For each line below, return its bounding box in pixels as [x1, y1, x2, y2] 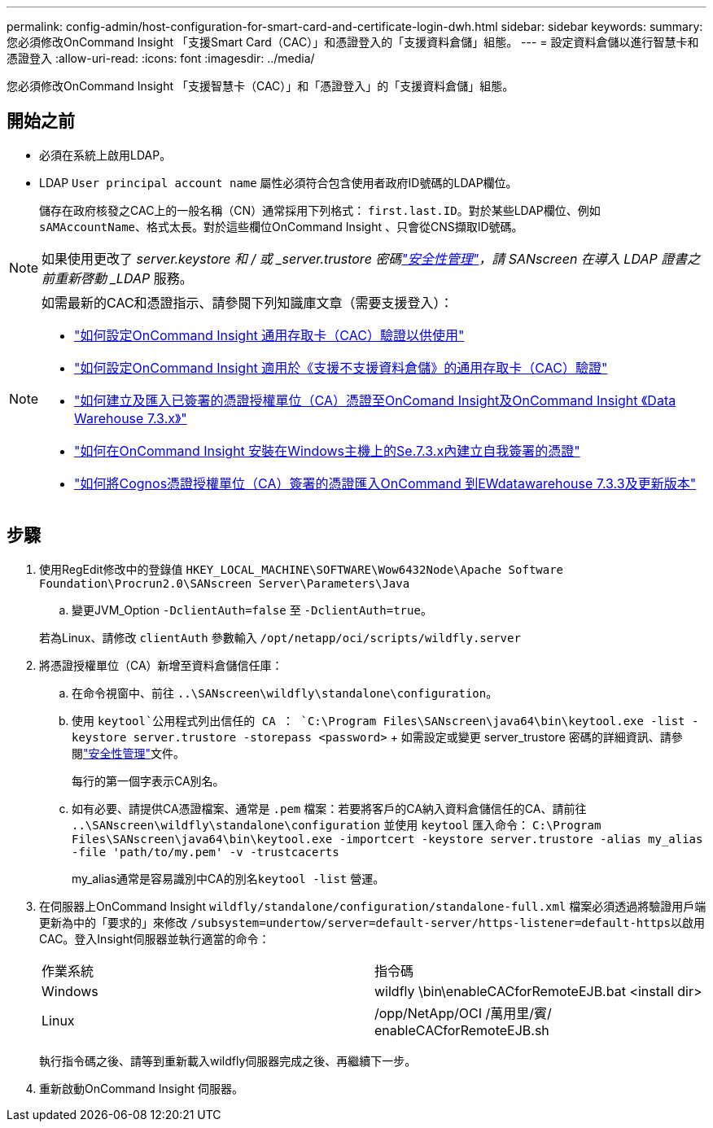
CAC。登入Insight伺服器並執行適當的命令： [39, 931, 270, 946]
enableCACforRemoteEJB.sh [374, 1021, 549, 1038]
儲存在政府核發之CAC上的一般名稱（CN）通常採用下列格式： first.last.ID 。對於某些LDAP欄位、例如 [39, 203, 601, 217]
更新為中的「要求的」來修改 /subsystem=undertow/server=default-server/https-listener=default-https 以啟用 [39, 915, 705, 929]
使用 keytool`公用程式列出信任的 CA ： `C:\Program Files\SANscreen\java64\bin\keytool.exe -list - [72, 713, 699, 728]
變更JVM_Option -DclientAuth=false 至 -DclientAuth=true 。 [72, 602, 432, 617]
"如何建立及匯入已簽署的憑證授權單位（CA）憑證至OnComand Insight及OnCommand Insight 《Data [74, 391, 676, 409]
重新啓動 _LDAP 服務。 [55, 269, 193, 286]
